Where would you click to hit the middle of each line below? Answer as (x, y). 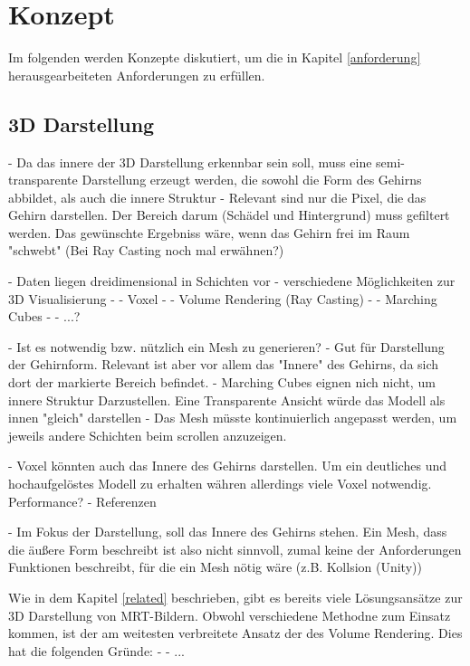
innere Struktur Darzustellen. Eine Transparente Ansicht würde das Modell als (227, 400)
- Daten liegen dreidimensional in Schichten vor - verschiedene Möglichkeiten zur (232, 281)
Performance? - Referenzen (82, 501)
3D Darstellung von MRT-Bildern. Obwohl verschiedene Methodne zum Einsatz (230, 615)
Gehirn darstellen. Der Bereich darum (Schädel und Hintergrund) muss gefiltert (229, 215)
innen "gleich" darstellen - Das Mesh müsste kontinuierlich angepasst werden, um (233, 418)
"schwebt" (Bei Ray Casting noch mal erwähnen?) (146, 250)
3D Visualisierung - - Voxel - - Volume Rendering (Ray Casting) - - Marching (223, 298)
